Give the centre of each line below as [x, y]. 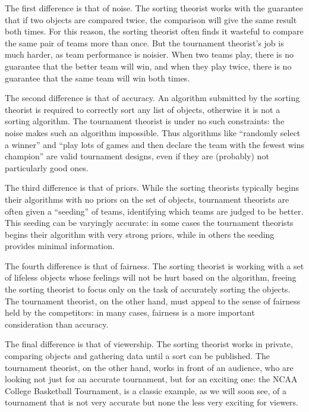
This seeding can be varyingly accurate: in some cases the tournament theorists [149, 223]
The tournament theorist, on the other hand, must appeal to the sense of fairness [153, 301]
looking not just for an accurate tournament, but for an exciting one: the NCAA [151, 379]
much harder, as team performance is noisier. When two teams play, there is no [149, 54]
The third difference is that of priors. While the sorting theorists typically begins [152, 188]
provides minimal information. [60, 246]
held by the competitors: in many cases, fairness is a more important [130, 312]
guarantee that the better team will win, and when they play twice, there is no [148, 66]
